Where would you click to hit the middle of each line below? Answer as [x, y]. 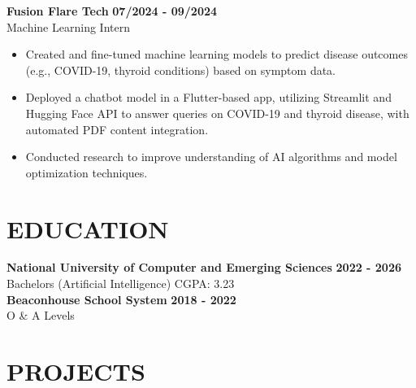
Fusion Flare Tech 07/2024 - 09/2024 [112, 11]
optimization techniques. [87, 172]
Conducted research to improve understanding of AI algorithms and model [211, 157]
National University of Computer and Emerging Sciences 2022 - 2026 [204, 267]
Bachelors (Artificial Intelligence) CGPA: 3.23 [121, 283]
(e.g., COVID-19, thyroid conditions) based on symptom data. [181, 70]
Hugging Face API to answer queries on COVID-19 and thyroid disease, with [217, 113]
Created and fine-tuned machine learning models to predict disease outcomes [217, 54]
